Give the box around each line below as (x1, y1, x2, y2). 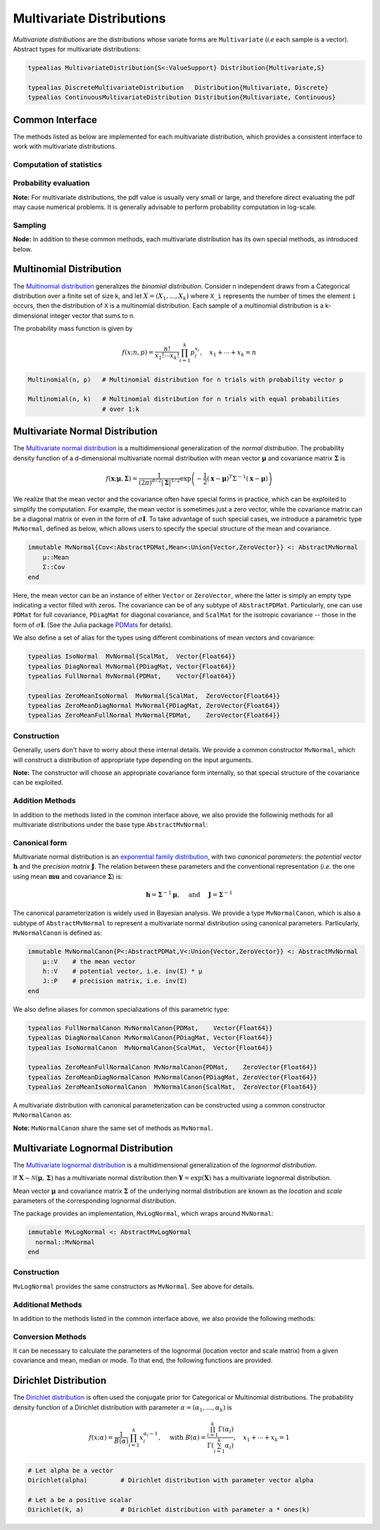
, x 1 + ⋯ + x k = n (199, 348, 257, 358)
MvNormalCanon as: (13, 1111, 72, 1119)
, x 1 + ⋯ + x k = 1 (233, 1433, 290, 1443)
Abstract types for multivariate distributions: (13, 44, 141, 53)
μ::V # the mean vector (42, 957, 137, 966)
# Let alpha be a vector (27, 1466, 114, 1474)
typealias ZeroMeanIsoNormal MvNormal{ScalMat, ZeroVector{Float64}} (27, 692, 281, 700)
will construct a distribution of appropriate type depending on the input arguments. (13, 755, 253, 764)
